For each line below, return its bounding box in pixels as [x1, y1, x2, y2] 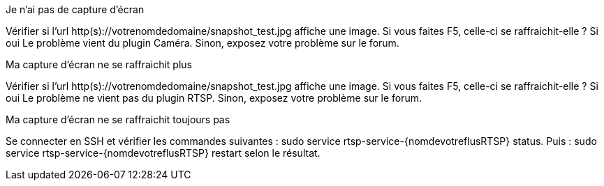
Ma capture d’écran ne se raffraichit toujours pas [6, 114, 230, 125]
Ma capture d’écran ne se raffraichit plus [6, 59, 193, 70]
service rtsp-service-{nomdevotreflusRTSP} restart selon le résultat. [6, 147, 321, 159]
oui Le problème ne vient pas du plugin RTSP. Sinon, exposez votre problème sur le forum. [6, 92, 422, 104]
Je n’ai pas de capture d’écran [6, 3, 145, 15]
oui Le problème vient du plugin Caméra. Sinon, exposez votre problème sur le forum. [6, 37, 399, 49]
